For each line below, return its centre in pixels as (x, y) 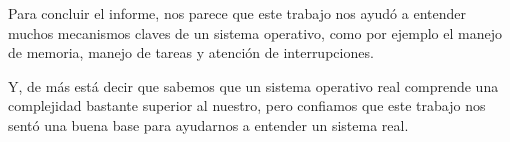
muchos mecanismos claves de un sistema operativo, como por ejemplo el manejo (255, 32)
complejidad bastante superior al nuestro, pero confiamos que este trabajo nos (247, 105)
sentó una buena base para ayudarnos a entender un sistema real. (208, 124)
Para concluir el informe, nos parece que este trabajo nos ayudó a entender (237, 13)
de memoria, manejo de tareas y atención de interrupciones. (191, 52)
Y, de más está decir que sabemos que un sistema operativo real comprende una (253, 85)
